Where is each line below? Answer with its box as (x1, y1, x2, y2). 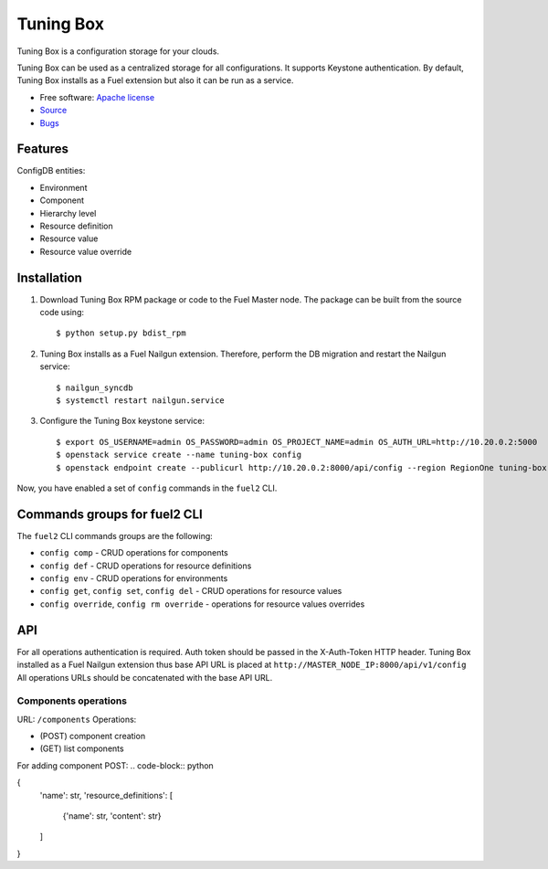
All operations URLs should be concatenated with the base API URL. (16, 672, 273, 683)
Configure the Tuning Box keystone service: (39, 416, 205, 427)
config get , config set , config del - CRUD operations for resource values (39, 586, 342, 597)
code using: (39, 307, 85, 318)
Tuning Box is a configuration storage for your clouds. (16, 46, 219, 57)
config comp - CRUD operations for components (39, 547, 228, 558)
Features (16, 142, 68, 157)
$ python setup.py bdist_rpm (56, 328, 186, 338)
